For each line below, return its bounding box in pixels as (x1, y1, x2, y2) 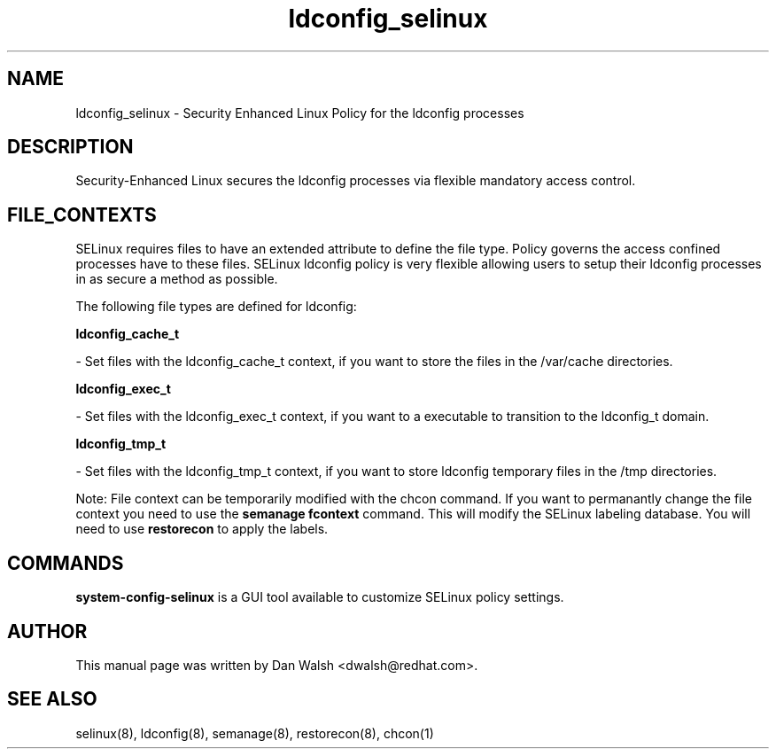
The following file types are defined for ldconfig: (75, 299, 357, 315)
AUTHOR (7, 620, 88, 643)
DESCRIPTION (7, 136, 134, 159)
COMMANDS (7, 551, 124, 574)
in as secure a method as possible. (75, 271, 278, 287)
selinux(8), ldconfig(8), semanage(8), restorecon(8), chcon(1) (75, 725, 434, 741)
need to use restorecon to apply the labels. (75, 521, 329, 537)
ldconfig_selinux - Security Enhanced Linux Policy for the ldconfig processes (75, 105, 524, 121)
